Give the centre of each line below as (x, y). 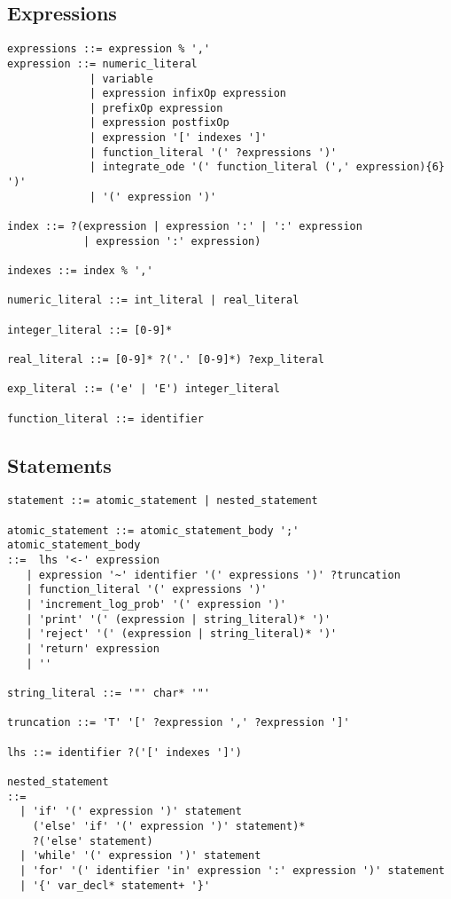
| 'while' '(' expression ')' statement (140, 856)
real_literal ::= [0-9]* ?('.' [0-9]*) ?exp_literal (166, 359)
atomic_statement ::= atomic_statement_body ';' (153, 530)
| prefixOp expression (156, 108)
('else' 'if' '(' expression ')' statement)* (169, 826)
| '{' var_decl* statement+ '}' (115, 885)
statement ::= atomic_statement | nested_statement (163, 501)
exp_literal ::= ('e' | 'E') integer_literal (144, 389)
